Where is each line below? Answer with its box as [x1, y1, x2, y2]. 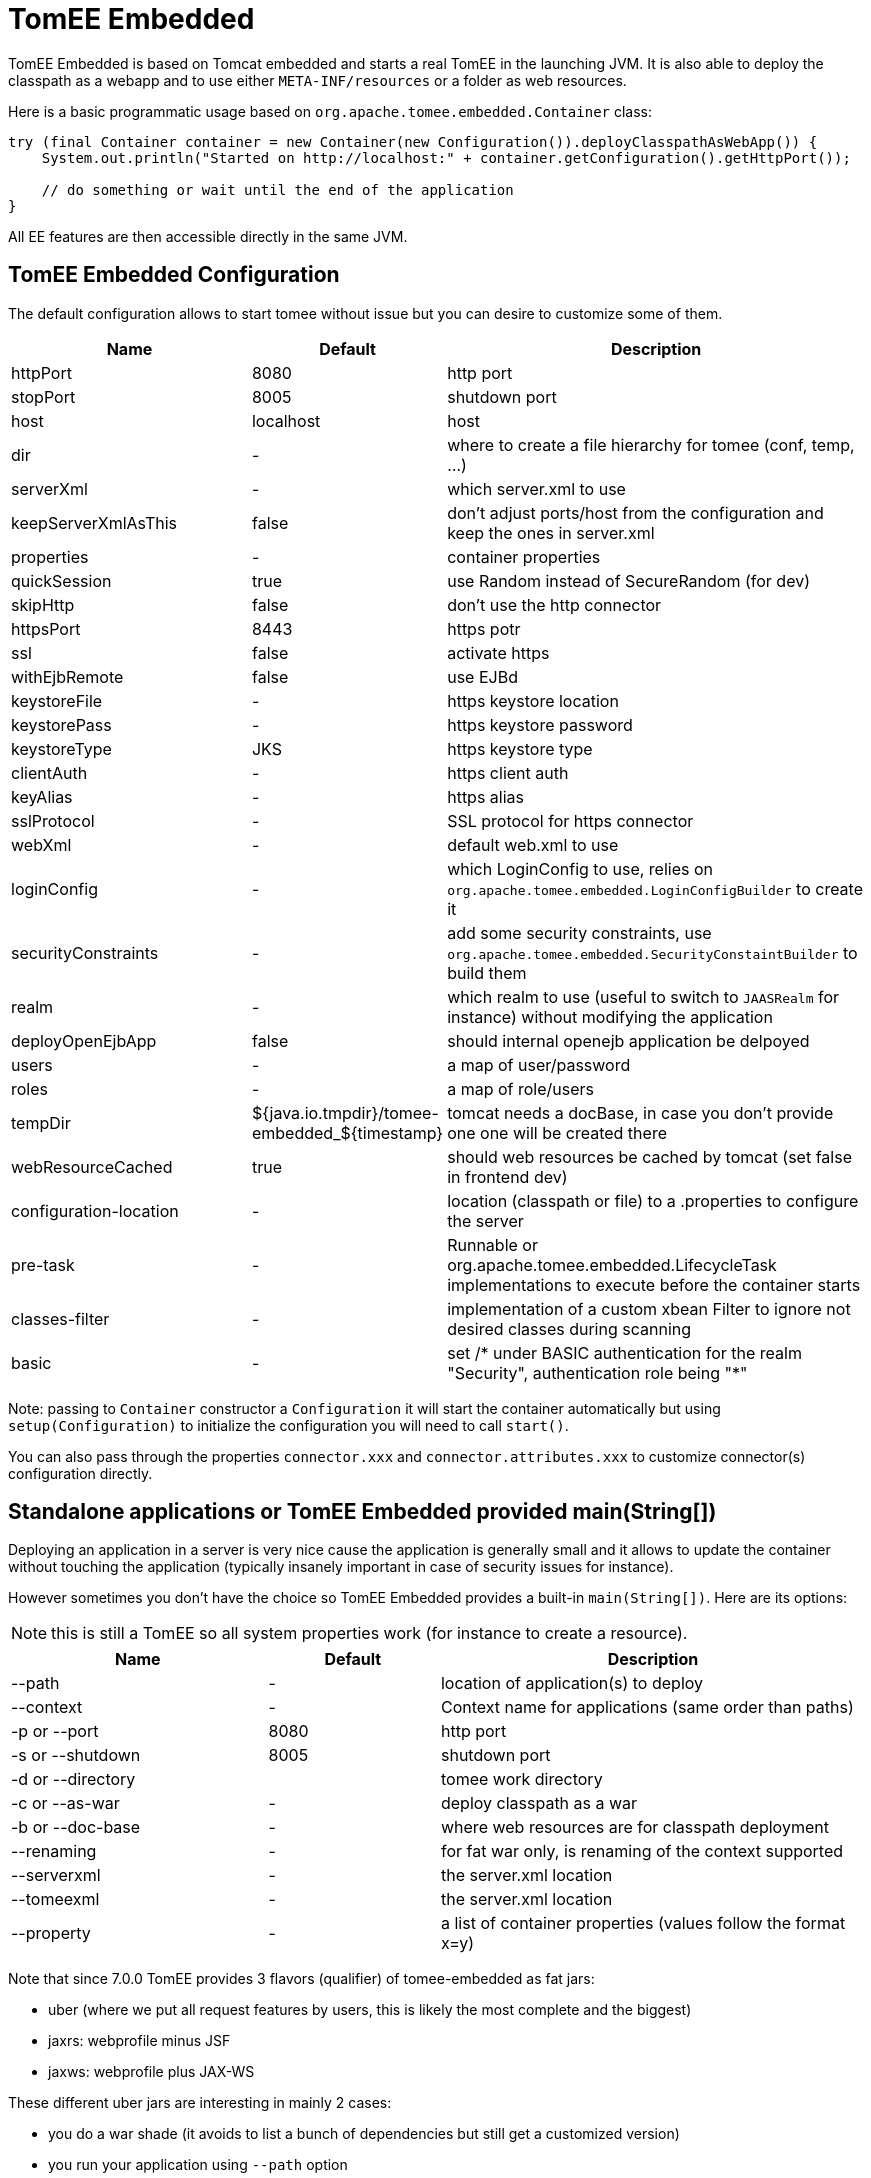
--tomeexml [11, 1889, 100, 1910]
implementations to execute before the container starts [447, 1274, 861, 1295]
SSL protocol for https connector [447, 810, 694, 831]
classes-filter [11, 1308, 110, 1329]
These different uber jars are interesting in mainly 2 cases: [8, 2094, 392, 2112]
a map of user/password [447, 1054, 631, 1075]
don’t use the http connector [447, 594, 662, 615]
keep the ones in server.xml [447, 522, 655, 543]
